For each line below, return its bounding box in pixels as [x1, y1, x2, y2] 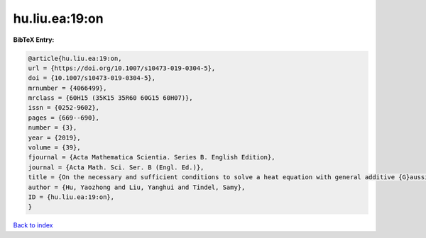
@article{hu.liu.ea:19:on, [28, 54, 122, 62]
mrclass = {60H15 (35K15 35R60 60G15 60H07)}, [28, 94, 193, 102]
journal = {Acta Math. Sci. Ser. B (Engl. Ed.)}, [28, 163, 204, 171]
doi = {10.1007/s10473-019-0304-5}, [28, 74, 156, 82]
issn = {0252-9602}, [28, 103, 99, 112]
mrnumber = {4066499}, [28, 84, 107, 92]
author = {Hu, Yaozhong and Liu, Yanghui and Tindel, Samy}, [28, 183, 246, 191]
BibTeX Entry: [13, 35, 55, 44]
